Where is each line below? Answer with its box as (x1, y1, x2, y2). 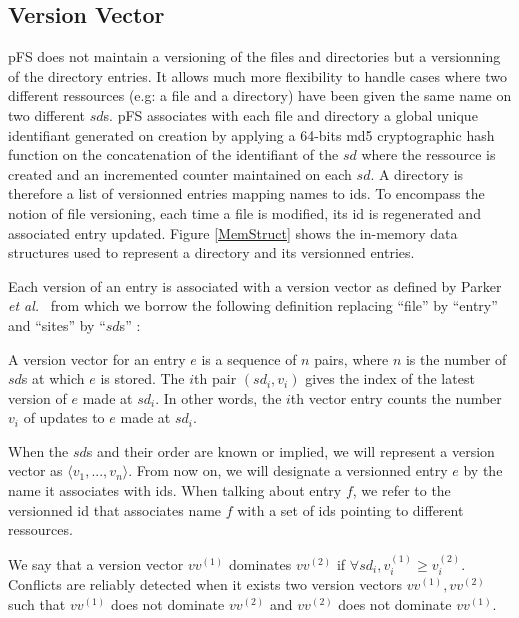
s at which (21, 368, 85, 389)
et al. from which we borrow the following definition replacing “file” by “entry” (8, 295, 498, 316)
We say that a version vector (8, 553, 184, 574)
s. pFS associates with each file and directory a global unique (103, 104, 478, 125)
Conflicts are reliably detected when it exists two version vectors (8, 574, 403, 595)
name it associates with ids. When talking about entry (8, 480, 342, 501)
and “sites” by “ (8, 314, 106, 335)
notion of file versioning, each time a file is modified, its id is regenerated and (8, 202, 481, 223)
